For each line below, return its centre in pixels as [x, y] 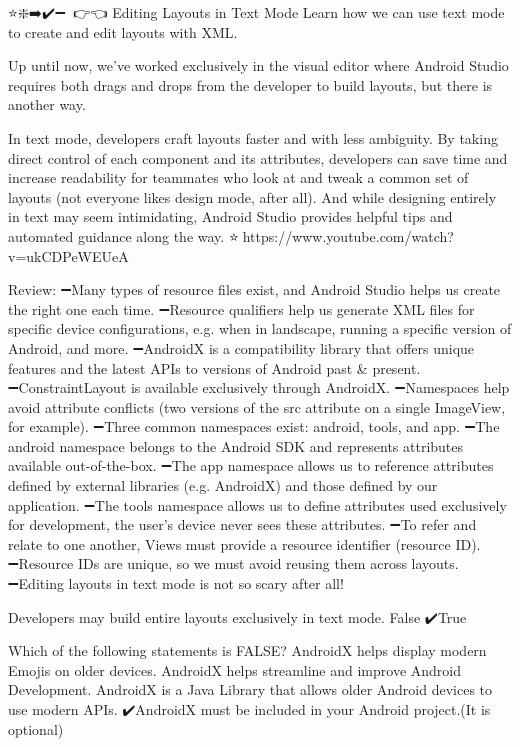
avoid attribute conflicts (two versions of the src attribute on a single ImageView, [257, 406]
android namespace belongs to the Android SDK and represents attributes [236, 445]
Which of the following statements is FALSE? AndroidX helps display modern [247, 650]
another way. [47, 104]
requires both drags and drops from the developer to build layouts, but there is [250, 84]
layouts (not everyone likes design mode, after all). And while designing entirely [252, 196]
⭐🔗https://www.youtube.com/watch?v [341, 235]
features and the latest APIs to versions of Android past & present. [214, 367]
